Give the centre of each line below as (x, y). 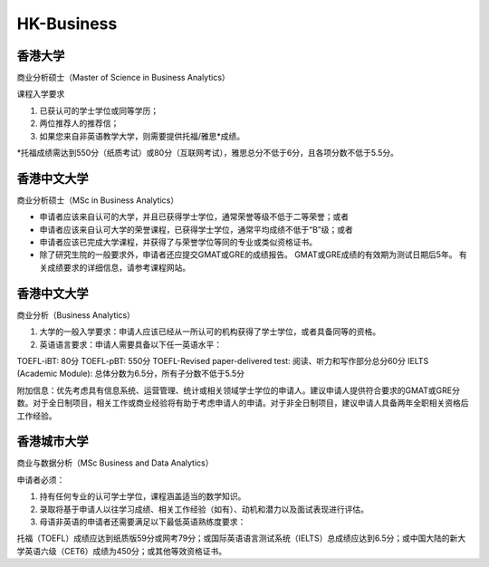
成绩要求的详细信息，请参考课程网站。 (118, 267)
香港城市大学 (53, 442)
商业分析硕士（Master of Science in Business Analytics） (123, 78)
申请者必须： (41, 479)
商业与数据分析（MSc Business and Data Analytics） (115, 463)
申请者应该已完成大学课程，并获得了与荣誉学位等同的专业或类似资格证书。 (178, 242)
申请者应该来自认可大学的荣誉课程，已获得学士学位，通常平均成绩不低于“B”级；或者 (196, 229)
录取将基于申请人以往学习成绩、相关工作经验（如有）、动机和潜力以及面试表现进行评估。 (204, 509)
